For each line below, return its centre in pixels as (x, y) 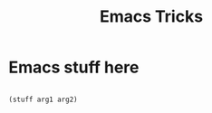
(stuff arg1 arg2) (43, 99)
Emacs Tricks (151, 17)
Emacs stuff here (74, 67)
